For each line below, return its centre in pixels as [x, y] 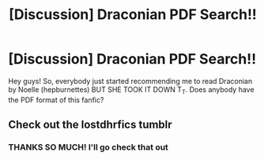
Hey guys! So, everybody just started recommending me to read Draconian [130, 81]
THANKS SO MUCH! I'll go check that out [88, 147]
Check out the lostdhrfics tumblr [90, 125]
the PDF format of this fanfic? [56, 100]
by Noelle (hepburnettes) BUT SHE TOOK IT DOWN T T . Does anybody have [131, 90]
